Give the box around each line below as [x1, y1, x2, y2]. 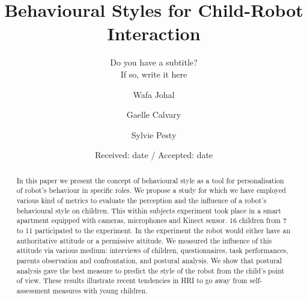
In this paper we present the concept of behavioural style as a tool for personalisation [16, 175, 284, 185]
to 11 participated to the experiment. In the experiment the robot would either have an [16, 225, 291, 235]
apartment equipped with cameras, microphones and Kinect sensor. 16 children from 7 [16, 215, 287, 225]
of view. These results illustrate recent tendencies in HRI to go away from [16, 275, 248, 286]
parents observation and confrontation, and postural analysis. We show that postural [16, 255, 282, 265]
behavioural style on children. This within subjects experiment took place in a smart [16, 205, 281, 215]
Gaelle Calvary [126, 108, 181, 121]
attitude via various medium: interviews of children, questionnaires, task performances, [16, 245, 288, 256]
